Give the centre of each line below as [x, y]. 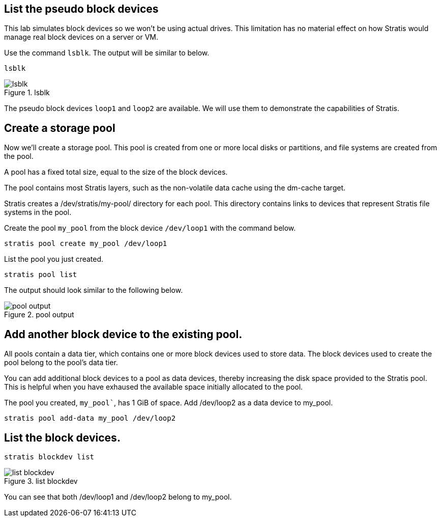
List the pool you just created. [54, 259]
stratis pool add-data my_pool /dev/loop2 [90, 418]
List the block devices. [62, 437]
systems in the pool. [38, 212]
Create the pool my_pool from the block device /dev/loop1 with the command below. [150, 228]
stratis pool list [41, 275]
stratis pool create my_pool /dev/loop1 [86, 244]
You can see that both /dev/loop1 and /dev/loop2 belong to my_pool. [118, 497]
